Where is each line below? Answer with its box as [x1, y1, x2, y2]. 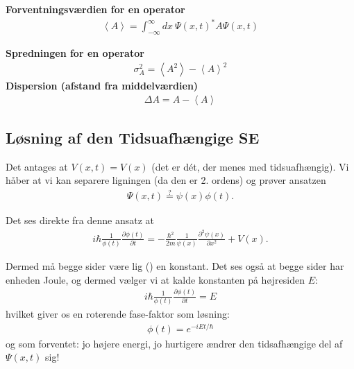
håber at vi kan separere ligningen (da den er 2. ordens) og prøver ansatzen [6, 173, 326, 187]
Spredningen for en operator [6, 45, 144, 60]
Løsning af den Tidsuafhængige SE [6, 127, 260, 148]
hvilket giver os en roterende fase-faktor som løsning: [6, 307, 230, 321]
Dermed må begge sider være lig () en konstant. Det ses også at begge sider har [6, 259, 344, 273]
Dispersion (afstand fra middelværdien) [6, 78, 199, 93]
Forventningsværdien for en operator [6, 2, 185, 16]
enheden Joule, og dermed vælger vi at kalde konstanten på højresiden [6, 272, 305, 286]
